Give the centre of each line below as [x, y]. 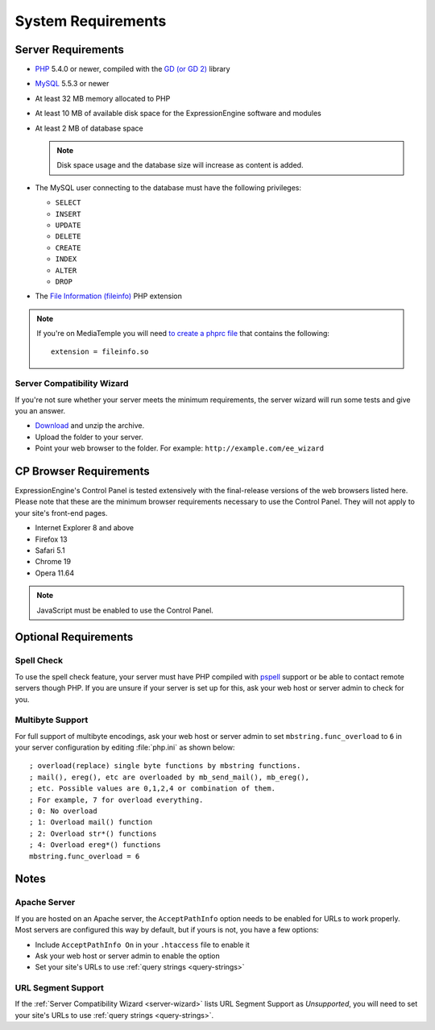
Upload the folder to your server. [89, 437]
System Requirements [91, 21]
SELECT [68, 203]
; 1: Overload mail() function [91, 822]
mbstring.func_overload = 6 [85, 856]
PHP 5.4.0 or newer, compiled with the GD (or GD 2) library [133, 69]
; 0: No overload [63, 811]
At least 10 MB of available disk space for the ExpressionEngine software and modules [178, 114]
